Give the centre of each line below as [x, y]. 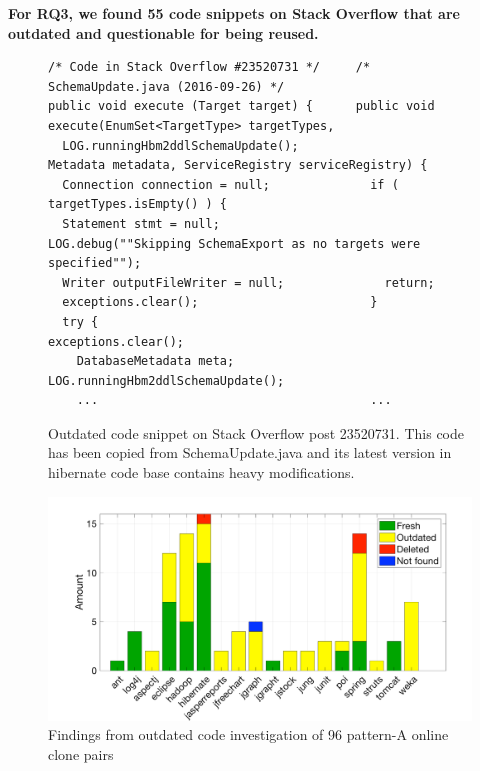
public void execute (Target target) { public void [241, 106]
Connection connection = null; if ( [230, 184]
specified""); [95, 263]
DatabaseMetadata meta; [155, 361]
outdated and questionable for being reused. [163, 32]
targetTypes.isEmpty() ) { [137, 204]
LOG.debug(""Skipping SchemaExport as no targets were [234, 243]
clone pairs [81, 753]
